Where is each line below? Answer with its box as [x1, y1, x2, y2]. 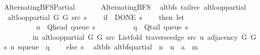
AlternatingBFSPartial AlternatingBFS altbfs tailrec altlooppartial [4, 2, 246, 12]
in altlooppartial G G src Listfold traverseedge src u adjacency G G [32, 31, 256, 42]
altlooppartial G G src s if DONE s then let [7, 11, 185, 22]
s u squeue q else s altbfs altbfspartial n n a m [4, 41, 198, 52]
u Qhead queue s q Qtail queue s [36, 21, 188, 32]
